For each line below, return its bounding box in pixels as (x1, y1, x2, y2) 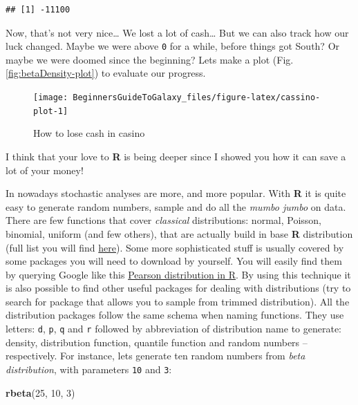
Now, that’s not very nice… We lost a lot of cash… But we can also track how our (6, 25, 349, 39)
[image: (33, 93, 68, 103)
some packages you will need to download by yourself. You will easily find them (6, 254, 342, 268)
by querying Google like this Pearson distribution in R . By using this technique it (6, 267, 351, 281)
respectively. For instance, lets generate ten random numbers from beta (6, 348, 305, 363)
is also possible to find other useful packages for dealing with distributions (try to (6, 281, 351, 295)
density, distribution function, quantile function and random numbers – (6, 335, 308, 349)
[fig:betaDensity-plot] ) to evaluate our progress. (6, 66, 206, 80)
